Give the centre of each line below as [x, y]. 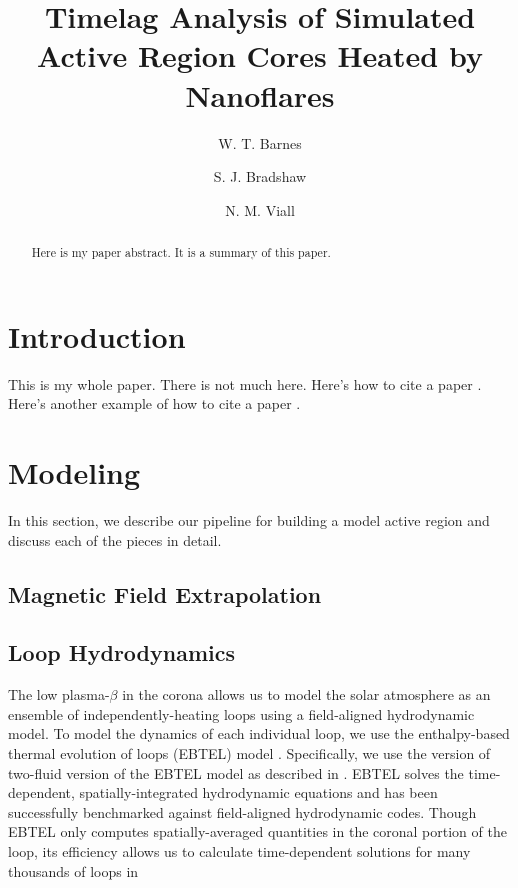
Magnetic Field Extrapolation [165, 593]
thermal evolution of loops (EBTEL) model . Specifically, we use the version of [249, 752]
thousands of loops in [73, 870]
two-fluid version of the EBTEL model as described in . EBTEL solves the [236, 772]
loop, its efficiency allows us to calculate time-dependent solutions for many [239, 850]
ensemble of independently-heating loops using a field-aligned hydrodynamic [241, 713]
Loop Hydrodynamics [121, 652]
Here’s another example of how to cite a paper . [154, 403]
